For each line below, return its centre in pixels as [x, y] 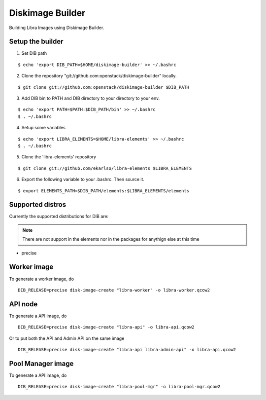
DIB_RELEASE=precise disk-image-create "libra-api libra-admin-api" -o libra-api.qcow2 [127, 349]
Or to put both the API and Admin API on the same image [67, 338]
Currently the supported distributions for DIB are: [59, 217]
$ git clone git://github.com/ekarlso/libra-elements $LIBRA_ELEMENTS [105, 168]
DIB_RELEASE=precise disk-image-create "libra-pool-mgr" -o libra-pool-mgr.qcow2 [119, 387]
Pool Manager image [41, 363]
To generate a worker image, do [41, 279]
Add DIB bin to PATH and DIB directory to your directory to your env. [91, 98]
